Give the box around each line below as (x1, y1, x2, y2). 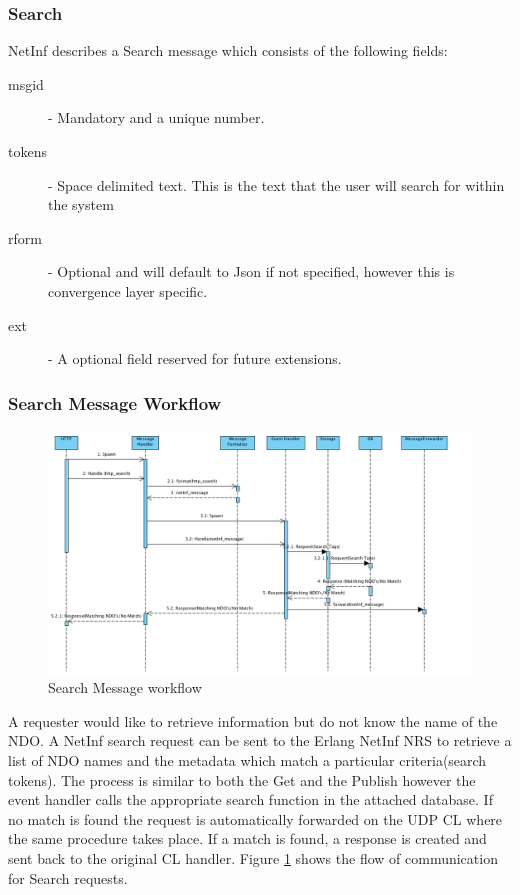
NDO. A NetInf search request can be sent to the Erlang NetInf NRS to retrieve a (8, 730, 512, 751)
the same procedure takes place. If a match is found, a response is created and (8, 828, 487, 849)
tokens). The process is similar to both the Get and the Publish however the (8, 769, 476, 790)
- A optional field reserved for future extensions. (48, 348, 342, 369)
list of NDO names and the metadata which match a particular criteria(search (8, 749, 487, 770)
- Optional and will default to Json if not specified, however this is (48, 261, 455, 282)
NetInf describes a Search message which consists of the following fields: (8, 40, 448, 61)
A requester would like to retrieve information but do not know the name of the (8, 710, 498, 731)
